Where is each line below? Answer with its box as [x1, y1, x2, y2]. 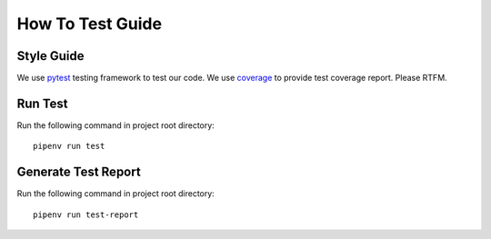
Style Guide [16, 48, 85, 64]
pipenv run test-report [33, 209, 139, 220]
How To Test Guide [16, 14, 163, 34]
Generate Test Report [16, 164, 141, 180]
